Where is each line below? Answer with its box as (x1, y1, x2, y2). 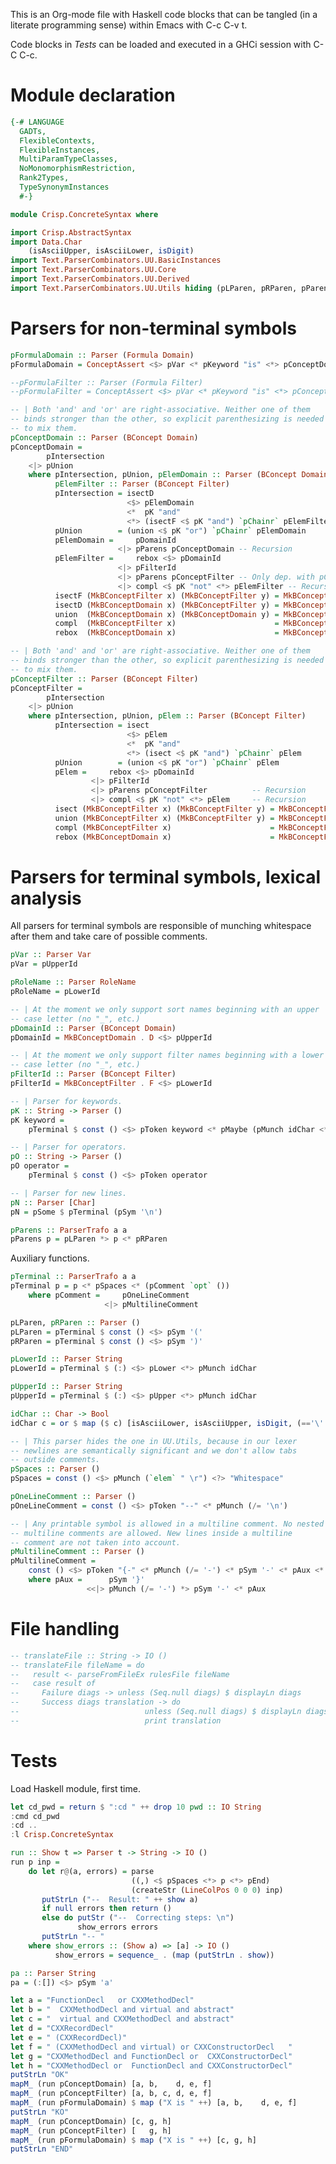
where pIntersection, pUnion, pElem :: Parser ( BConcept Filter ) (28, 711, 307, 721)
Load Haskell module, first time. (10, 1782, 141, 1794)
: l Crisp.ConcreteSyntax (10, 1830, 114, 1840)
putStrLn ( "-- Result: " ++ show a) (41, 1894, 199, 1904)
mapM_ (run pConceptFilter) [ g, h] (10, 2125, 172, 2136)
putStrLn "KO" (10, 2107, 70, 2117)
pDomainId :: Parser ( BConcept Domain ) (10, 1023, 177, 1033)
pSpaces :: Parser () (10, 1464, 101, 1474)
